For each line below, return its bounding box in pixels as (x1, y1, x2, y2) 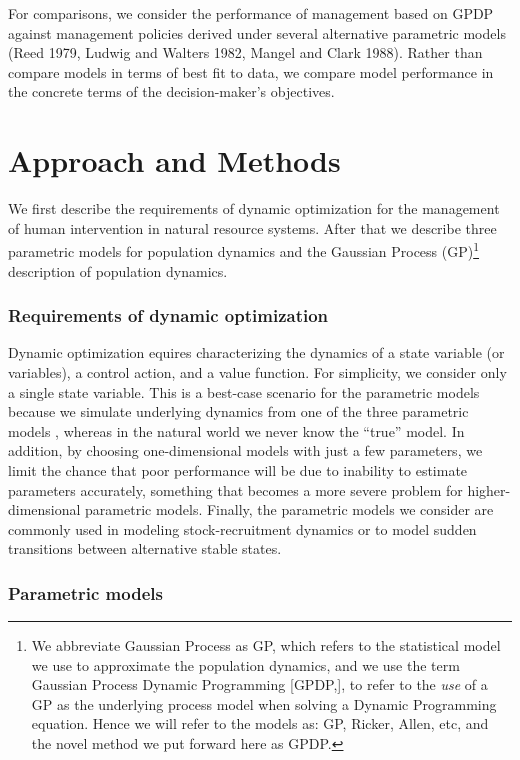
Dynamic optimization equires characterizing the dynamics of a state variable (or (8, 342, 505, 363)
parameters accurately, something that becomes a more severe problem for (8, 479, 463, 500)
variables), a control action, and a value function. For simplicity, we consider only (8, 361, 507, 382)
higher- (467, 479, 511, 500)
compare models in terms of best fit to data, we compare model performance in (8, 61, 494, 82)
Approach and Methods (8, 140, 341, 181)
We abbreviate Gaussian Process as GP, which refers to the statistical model (31, 635, 501, 656)
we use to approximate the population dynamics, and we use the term (31, 654, 460, 675)
